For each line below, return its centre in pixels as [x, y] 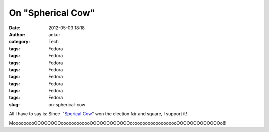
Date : [15, 28]
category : [20, 42]
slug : [14, 104]
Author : [17, 34]
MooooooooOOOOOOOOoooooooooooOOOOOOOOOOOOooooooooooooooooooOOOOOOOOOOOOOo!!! [118, 123]
